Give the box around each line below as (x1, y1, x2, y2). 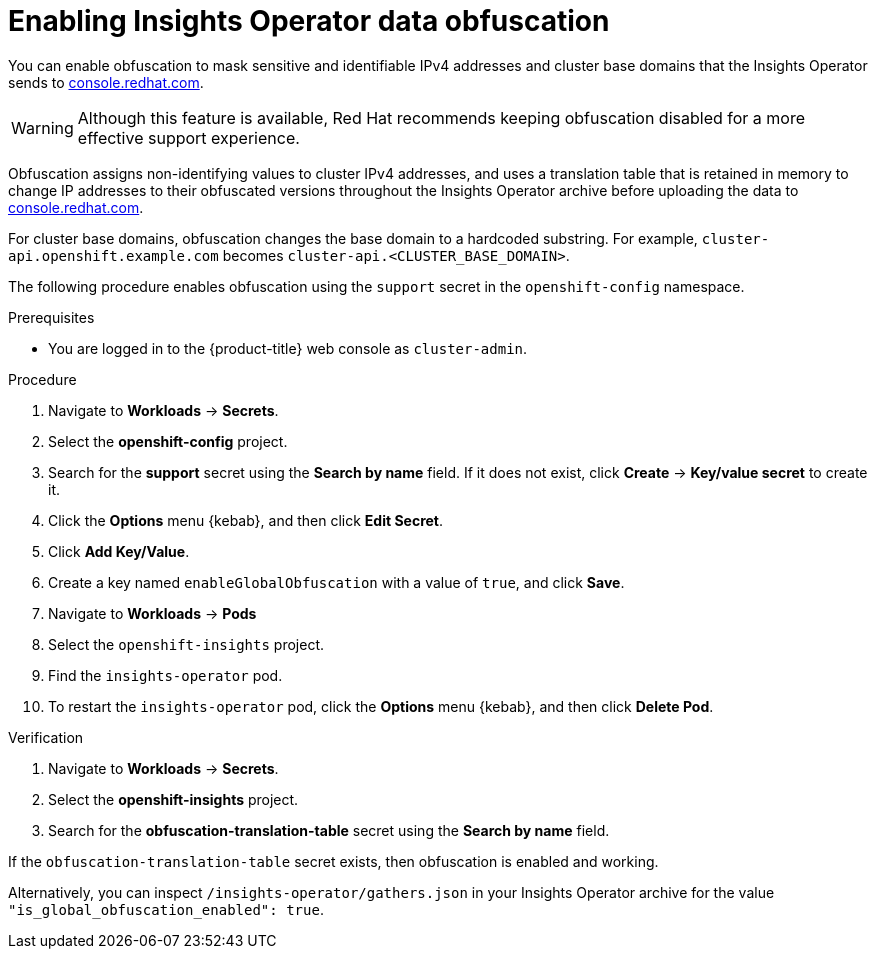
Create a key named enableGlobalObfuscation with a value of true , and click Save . (48, 573, 625, 591)
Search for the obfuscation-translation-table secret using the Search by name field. (48, 821, 610, 839)
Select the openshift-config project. (48, 432, 288, 450)
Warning (11, 117, 74, 138)
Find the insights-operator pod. (48, 666, 283, 684)
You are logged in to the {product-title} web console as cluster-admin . (48, 339, 528, 357)
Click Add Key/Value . (48, 542, 190, 560)
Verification (8, 728, 84, 746)
